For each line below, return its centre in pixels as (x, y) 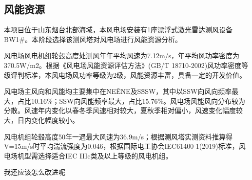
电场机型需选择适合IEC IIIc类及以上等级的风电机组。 (88, 155)
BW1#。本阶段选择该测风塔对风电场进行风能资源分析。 (93, 39)
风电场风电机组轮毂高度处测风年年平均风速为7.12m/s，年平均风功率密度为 (122, 56)
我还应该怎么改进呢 (35, 172)
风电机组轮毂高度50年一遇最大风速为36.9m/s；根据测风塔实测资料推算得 (118, 136)
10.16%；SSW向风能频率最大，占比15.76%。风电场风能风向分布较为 (138, 101)
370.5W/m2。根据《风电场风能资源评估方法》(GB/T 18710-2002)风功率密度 (123, 65)
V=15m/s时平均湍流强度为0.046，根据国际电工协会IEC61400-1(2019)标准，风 (125, 146)
